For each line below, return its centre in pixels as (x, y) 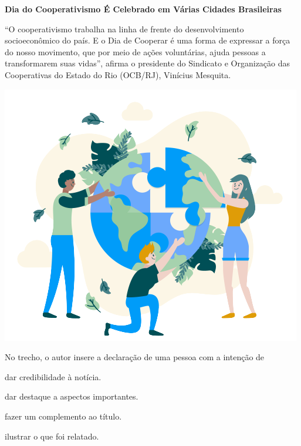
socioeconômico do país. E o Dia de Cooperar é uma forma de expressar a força (148, 40)
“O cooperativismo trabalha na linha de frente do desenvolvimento (124, 28)
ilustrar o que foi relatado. (52, 436)
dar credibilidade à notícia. (53, 376)
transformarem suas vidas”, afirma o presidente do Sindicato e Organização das (148, 63)
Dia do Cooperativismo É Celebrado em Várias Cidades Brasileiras (143, 9)
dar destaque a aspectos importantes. (72, 396)
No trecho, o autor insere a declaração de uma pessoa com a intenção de (135, 357)
